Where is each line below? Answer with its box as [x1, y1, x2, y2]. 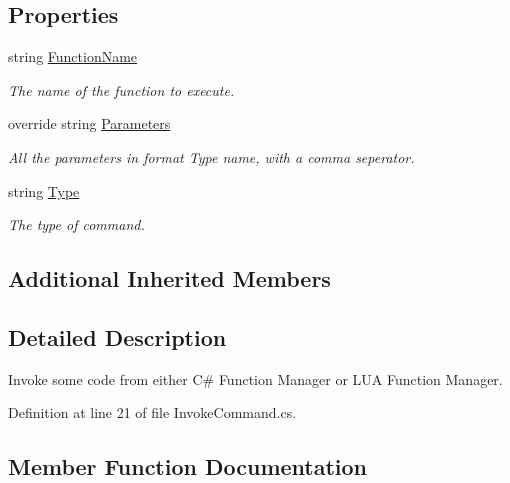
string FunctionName [8, 46, 138, 67]
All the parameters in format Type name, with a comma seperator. [8, 146, 415, 167]
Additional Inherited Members [8, 263, 331, 294]
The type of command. [8, 214, 145, 235]
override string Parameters [8, 113, 171, 134]
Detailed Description [8, 321, 227, 352]
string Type [8, 180, 80, 201]
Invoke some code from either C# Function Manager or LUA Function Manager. [8, 368, 503, 389]
